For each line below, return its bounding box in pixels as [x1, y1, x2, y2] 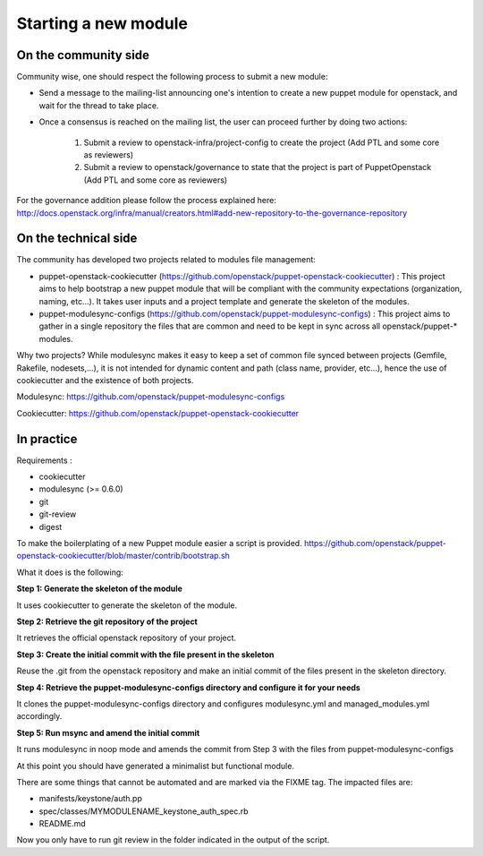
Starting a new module [16, 13, 188, 33]
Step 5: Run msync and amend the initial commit [16, 727, 200, 738]
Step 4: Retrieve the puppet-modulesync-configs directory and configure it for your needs [16, 681, 361, 693]
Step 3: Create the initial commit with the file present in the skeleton [16, 649, 275, 660]
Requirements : [16, 455, 72, 466]
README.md [38, 818, 87, 829]
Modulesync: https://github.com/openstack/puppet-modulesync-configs [16, 391, 285, 402]
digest [38, 521, 63, 532]
